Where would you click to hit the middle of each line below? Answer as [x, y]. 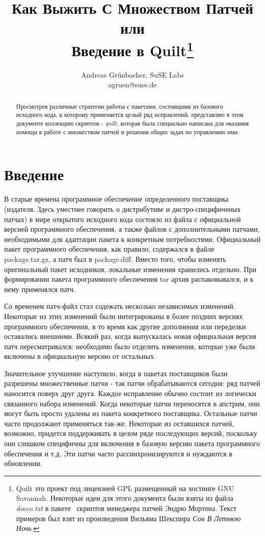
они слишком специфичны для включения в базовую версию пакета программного [132, 443]
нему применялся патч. [40, 289]
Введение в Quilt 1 [132, 49]
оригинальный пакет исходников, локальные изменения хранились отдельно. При [130, 269]
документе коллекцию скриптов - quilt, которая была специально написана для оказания [132, 123]
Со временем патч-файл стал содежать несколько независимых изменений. [120, 306]
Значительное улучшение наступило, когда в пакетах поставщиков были [116, 373]
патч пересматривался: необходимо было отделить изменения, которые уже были [130, 346]
